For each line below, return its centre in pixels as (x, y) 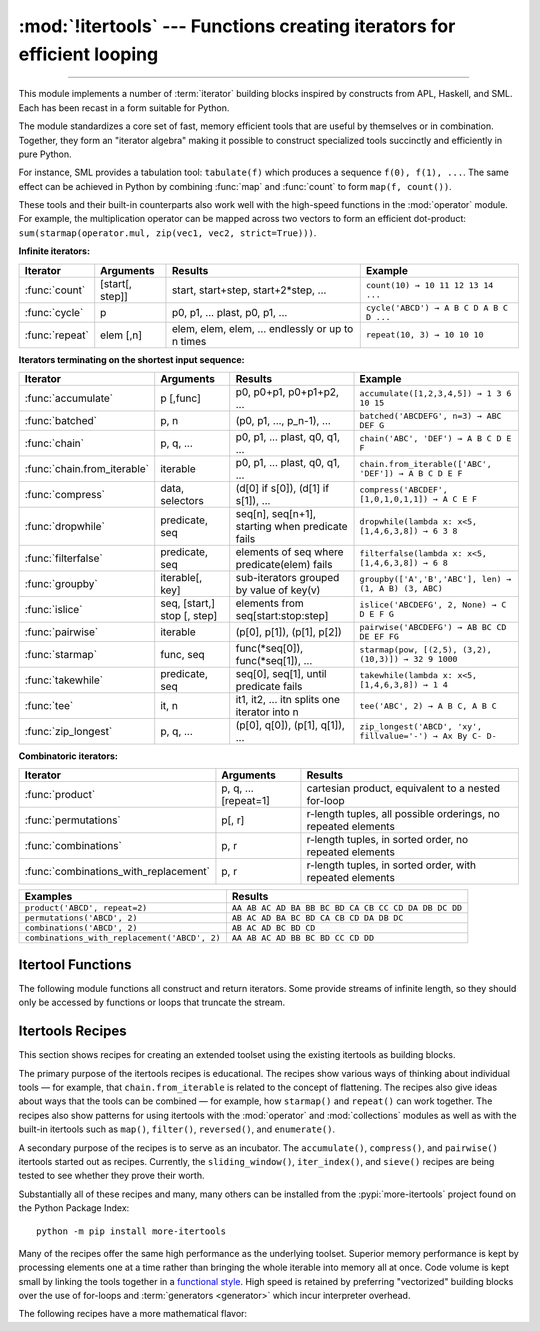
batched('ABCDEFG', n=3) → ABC (430, 416)
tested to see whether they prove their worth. (111, 1176)
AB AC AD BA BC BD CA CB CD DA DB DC (317, 918)
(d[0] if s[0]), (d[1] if (282, 488)
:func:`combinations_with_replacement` (117, 872)
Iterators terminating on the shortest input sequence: (131, 359)
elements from (269, 603)
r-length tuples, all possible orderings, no (403, 814)
